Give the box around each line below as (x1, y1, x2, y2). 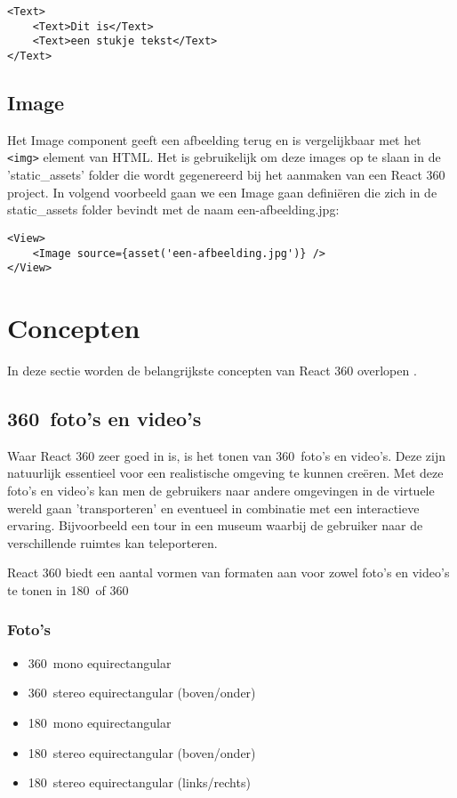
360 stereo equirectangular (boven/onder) (28, 683, 256, 702)
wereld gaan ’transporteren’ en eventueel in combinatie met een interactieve (7, 498, 420, 517)
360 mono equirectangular (28, 653, 172, 672)
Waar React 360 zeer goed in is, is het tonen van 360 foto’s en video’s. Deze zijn (7, 446, 446, 464)
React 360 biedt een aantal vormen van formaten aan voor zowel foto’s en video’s (7, 563, 450, 582)
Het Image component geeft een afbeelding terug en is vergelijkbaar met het (7, 130, 421, 149)
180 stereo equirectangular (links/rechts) (28, 773, 251, 792)
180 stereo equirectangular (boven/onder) (28, 743, 256, 762)
